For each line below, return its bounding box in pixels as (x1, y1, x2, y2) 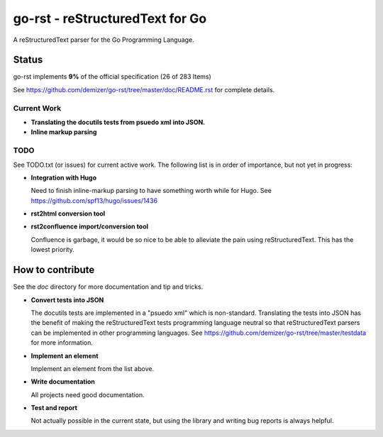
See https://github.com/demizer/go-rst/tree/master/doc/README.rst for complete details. (13, 85, 275, 94)
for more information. (30, 338, 94, 347)
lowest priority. (30, 245, 74, 254)
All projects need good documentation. (30, 390, 145, 399)
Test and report (30, 404, 78, 412)
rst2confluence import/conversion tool (30, 222, 149, 231)
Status (13, 54, 43, 66)
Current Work (13, 103, 62, 113)
